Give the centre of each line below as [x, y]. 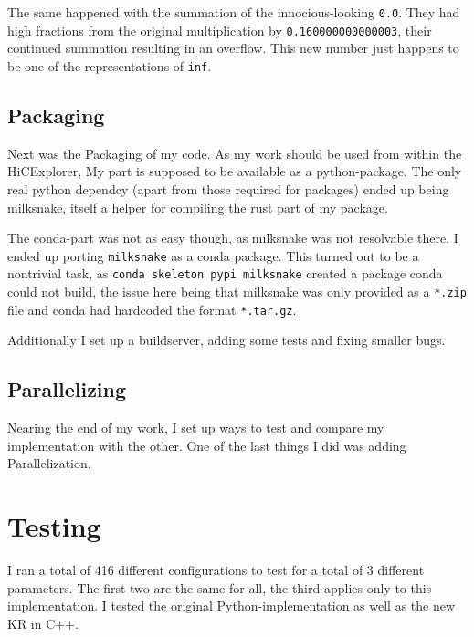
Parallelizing [67, 389]
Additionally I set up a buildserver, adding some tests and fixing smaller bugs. [226, 340]
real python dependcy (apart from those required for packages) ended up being [228, 188]
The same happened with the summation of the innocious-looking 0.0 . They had [234, 12]
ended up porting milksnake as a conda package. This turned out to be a [213, 255]
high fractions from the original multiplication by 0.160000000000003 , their [220, 30]
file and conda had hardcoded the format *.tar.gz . [152, 309]
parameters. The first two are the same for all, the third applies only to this [220, 587]
